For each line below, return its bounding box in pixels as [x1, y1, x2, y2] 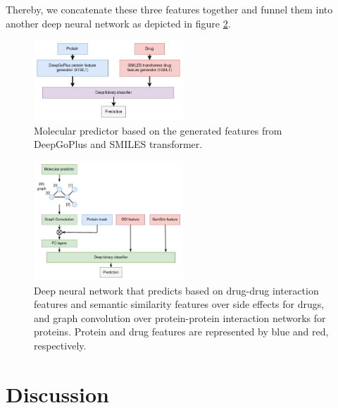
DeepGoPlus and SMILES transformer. [34, 137, 203, 152]
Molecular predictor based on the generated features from [34, 123, 282, 137]
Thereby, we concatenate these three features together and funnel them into [6, 2, 333, 16]
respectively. [34, 338, 87, 353]
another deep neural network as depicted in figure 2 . [6, 16, 231, 30]
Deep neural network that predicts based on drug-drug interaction [34, 283, 319, 297]
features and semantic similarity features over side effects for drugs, [34, 297, 325, 311]
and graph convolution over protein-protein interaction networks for [34, 310, 326, 325]
